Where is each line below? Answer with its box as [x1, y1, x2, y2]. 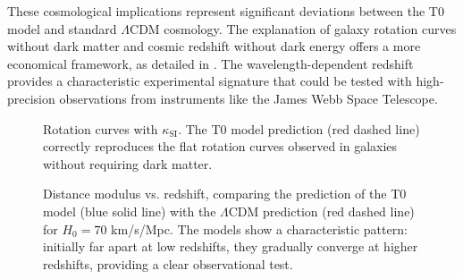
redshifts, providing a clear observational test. [43, 254, 293, 273]
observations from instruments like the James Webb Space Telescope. [59, 89, 438, 107]
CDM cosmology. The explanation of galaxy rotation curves [130, 19, 457, 38]
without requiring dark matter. [43, 154, 213, 173]
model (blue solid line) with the [43, 201, 216, 220]
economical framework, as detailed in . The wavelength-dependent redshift [7, 54, 414, 72]
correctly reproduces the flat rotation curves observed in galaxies [43, 137, 398, 156]
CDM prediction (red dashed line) [228, 201, 415, 220]
